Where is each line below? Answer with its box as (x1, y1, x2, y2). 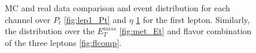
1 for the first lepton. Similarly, (136, 13, 250, 25)
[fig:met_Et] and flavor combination (119, 25, 252, 37)
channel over (5, 13, 51, 25)
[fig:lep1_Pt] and (63, 13, 126, 25)
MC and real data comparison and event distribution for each (5, 2, 230, 14)
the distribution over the (5, 25, 95, 37)
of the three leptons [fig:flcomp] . (5, 36, 121, 48)
